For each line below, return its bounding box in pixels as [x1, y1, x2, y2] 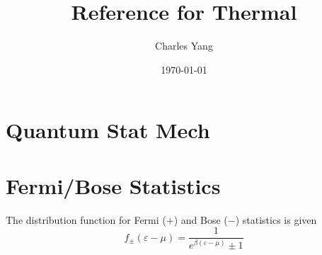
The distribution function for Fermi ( [6, 212, 166, 227]
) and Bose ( [173, 212, 228, 227]
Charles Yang [155, 38, 213, 53]
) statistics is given [235, 212, 317, 227]
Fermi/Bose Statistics [6, 171, 221, 200]
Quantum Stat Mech [6, 115, 210, 144]
